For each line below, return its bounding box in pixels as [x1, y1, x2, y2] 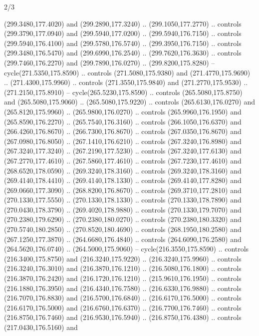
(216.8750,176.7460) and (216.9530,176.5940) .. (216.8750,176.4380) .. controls [4, 312, 242, 322]
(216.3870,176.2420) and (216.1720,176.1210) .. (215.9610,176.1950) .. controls [4, 273, 242, 283]
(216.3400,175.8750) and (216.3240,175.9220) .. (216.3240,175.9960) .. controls [4, 253, 242, 263]
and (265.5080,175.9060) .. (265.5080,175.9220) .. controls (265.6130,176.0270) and [4, 96, 255, 107]
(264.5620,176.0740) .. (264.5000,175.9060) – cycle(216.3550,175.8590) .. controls [4, 243, 249, 254]
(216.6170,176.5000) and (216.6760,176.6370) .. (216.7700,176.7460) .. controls [4, 302, 242, 312]
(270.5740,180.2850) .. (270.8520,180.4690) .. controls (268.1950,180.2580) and [4, 224, 242, 234]
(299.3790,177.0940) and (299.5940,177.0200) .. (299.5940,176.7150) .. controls [4, 28, 242, 38]
